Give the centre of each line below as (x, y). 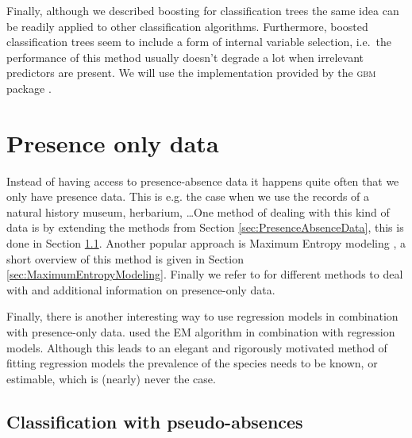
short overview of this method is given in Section (125, 258)
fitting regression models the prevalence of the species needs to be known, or (192, 363)
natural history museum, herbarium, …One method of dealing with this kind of (198, 211)
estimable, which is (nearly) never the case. (111, 378)
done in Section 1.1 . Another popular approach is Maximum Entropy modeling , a (206, 243)
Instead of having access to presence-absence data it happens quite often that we (203, 181)
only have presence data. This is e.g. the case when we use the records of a (188, 196)
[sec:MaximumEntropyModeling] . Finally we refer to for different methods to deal (205, 274)
